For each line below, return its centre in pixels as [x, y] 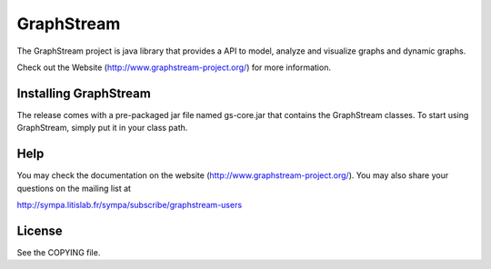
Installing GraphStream [84, 93]
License [40, 230]
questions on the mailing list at [74, 188]
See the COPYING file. [59, 252]
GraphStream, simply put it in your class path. [102, 128]
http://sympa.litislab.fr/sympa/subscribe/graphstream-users [130, 204]
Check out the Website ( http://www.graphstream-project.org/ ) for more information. [174, 67]
